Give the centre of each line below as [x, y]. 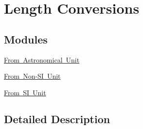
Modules [26, 39]
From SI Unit [25, 92]
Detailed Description [57, 118]
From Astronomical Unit [42, 59]
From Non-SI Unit [32, 76]
